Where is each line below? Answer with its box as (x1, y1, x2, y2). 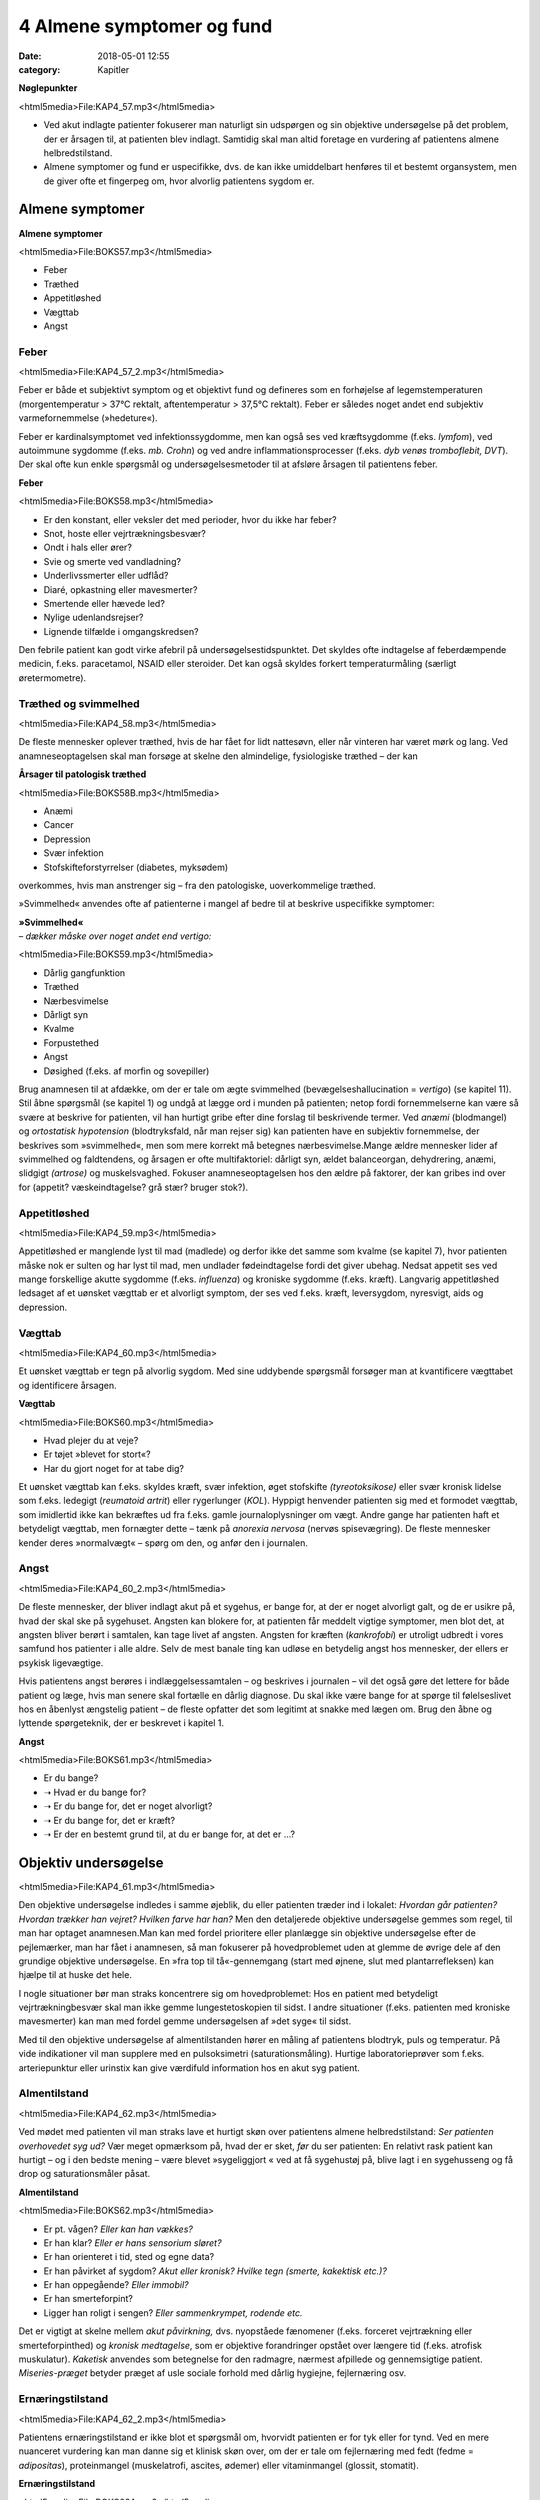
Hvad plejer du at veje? (43, 1434, 139, 1446)
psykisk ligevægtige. (18, 1656, 104, 1669)
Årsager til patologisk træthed (18, 768, 147, 780)
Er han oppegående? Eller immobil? (43, 2279, 189, 2291)
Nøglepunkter (18, 82, 78, 94)
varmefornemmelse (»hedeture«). (18, 412, 159, 424)
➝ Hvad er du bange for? (43, 1786, 147, 1798)
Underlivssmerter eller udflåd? (43, 570, 169, 582)
